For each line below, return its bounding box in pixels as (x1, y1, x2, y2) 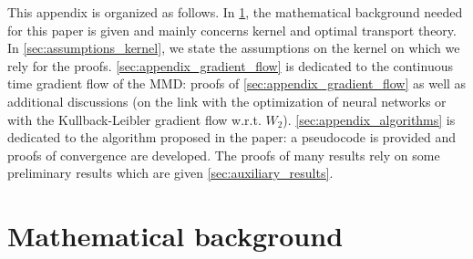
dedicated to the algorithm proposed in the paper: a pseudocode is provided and (7, 128, 456, 147)
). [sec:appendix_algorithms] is (283, 109, 456, 129)
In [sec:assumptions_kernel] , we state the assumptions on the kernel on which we (7, 38, 460, 57)
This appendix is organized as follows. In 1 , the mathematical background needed (7, 3, 463, 21)
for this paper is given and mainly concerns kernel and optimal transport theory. (7, 20, 457, 39)
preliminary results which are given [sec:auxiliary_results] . (7, 163, 334, 182)
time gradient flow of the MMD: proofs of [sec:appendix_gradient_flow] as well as (7, 74, 467, 93)
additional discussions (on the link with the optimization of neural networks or (7, 91, 447, 110)
